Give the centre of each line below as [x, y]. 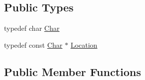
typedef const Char [33, 44]
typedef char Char [32, 28]
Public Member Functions [72, 71]
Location [84, 44]
